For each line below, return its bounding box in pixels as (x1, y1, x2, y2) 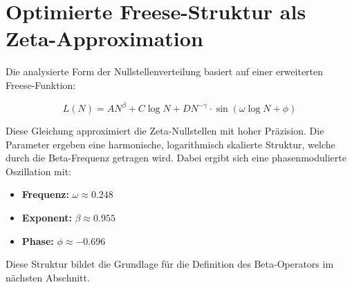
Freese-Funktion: (6, 77, 76, 92)
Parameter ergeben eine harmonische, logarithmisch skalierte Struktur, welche (6, 137, 335, 151)
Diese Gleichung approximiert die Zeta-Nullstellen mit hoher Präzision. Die (6, 123, 324, 137)
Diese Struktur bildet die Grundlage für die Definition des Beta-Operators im (6, 257, 334, 271)
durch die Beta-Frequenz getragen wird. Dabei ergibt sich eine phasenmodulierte (6, 150, 346, 165)
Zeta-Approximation (6, 24, 203, 52)
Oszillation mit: (6, 164, 71, 178)
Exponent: (21, 210, 72, 224)
